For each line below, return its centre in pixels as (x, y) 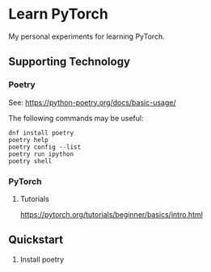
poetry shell (30, 161)
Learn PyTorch (59, 14)
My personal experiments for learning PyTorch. (87, 36)
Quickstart (36, 240)
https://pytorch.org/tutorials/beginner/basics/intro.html (112, 214)
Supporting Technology (70, 62)
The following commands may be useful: (76, 118)
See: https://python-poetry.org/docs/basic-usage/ (92, 103)
